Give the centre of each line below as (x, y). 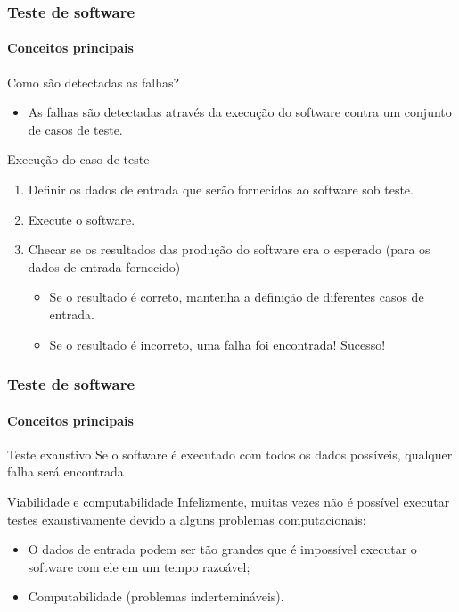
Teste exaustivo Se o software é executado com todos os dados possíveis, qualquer (230, 454)
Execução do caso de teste (78, 159)
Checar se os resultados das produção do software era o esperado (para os (229, 249)
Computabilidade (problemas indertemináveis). (156, 596)
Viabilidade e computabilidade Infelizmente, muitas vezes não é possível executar (229, 501)
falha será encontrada (66, 471)
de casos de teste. (75, 129)
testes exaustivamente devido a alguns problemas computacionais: (187, 519)
